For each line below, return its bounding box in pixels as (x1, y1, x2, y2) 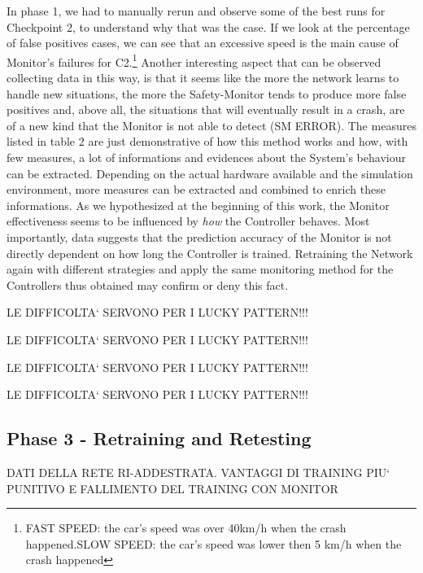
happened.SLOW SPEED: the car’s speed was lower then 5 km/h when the (25, 535, 402, 552)
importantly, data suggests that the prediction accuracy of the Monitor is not (7, 228, 392, 245)
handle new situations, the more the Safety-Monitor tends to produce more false (7, 85, 407, 102)
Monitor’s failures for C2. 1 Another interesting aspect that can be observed (7, 50, 382, 70)
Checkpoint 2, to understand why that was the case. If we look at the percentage (7, 18, 410, 35)
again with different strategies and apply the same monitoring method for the (7, 260, 394, 278)
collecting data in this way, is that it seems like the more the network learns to (7, 69, 399, 86)
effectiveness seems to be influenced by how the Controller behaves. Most (7, 212, 370, 230)
